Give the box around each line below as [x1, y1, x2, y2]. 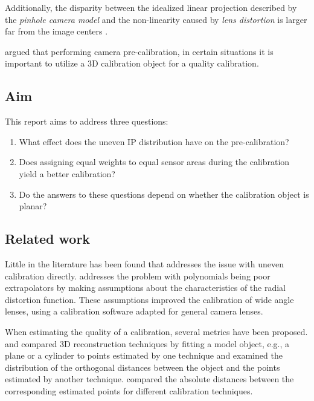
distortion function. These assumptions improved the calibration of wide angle [5, 293, 294, 305]
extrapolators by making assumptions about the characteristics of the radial [5, 281, 286, 294]
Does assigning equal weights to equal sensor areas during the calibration [19, 155, 290, 168]
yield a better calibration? [19, 167, 115, 180]
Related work [5, 229, 91, 248]
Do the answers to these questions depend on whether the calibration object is [19, 187, 309, 200]
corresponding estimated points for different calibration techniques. [5, 384, 253, 397]
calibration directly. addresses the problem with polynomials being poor [5, 269, 271, 282]
